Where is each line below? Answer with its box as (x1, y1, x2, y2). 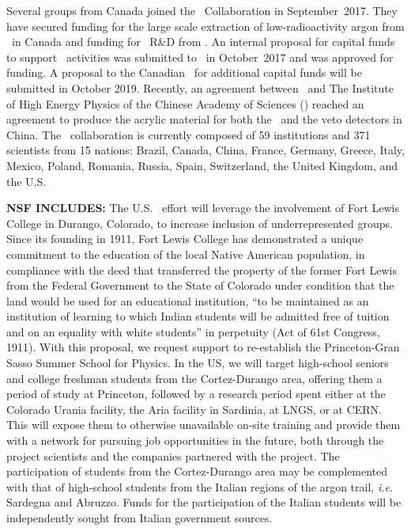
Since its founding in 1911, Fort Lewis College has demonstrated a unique (6, 230, 364, 247)
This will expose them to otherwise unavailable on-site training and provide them (6, 416, 401, 433)
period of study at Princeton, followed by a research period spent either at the (6, 385, 386, 402)
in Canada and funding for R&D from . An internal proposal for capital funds (11, 33, 395, 50)
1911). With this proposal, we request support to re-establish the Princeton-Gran (6, 339, 400, 355)
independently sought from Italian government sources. (6, 510, 273, 525)
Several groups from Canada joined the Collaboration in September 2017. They (6, 2, 398, 18)
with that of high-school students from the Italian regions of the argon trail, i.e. (6, 478, 394, 495)
